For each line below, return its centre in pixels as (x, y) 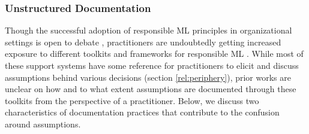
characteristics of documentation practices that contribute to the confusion (142, 112)
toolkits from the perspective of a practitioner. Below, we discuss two (132, 100)
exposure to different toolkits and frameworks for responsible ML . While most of (154, 54)
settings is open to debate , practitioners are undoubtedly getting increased (143, 42)
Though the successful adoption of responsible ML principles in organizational (148, 30)
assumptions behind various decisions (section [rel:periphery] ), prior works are (148, 77)
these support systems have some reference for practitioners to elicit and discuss (152, 65)
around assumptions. (43, 124)
